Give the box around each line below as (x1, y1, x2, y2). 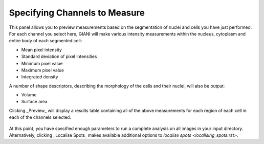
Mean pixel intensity (21, 47, 62, 53)
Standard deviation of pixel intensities (21, 54, 97, 59)
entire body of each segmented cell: (9, 38, 82, 44)
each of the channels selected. (9, 114, 71, 120)
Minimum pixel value (21, 60, 63, 66)
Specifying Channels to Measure (9, 7, 145, 18)
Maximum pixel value (21, 67, 64, 73)
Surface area (21, 99, 47, 105)
